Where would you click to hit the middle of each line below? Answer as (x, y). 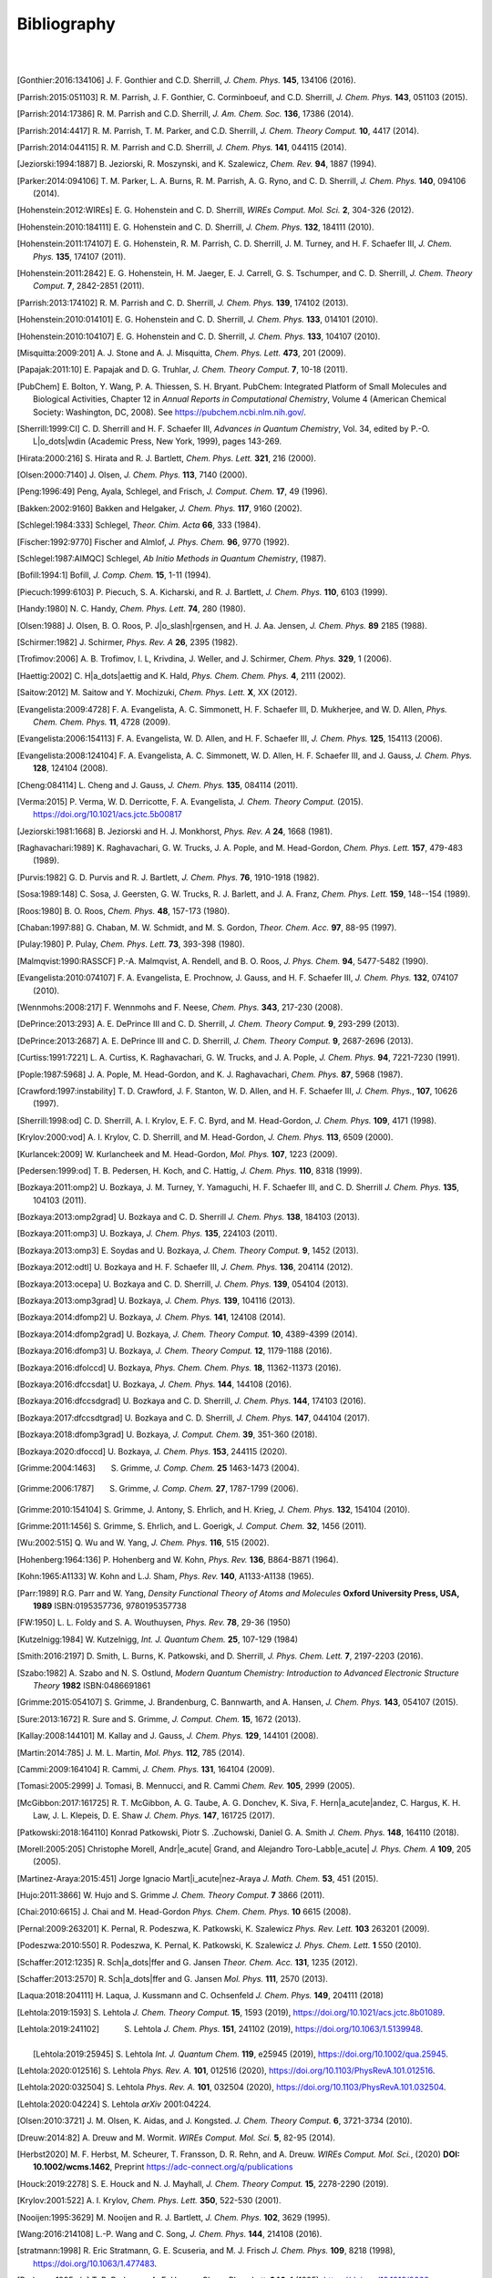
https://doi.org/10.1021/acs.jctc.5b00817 (108, 815)
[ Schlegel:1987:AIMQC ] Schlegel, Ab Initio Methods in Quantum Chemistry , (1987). (172, 559)
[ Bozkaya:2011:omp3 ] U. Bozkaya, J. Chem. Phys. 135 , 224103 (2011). (147, 1234)
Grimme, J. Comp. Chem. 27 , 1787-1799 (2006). (209, 1489)
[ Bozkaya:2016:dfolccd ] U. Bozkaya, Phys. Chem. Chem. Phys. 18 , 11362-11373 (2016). (179, 1368)
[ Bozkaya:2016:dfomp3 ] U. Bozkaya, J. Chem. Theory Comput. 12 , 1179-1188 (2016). (174, 1351)
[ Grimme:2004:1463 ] (56, 1468)
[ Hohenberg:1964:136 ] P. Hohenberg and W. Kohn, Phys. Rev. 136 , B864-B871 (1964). (178, 1559)
